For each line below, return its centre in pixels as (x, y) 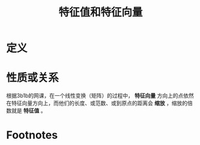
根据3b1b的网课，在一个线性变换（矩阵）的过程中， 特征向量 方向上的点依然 (100, 96)
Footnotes (32, 135)
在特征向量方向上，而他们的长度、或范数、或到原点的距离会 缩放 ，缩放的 (97, 103)
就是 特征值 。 (28, 111)
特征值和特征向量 (100, 12)
